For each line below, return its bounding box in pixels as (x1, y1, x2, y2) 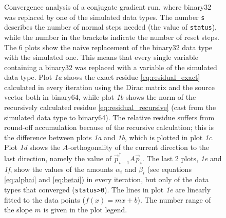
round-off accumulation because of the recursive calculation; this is (4, 122, 214, 133)
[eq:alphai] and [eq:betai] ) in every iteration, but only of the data (4, 174, 209, 185)
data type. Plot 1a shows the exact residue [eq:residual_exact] (4, 72, 200, 82)
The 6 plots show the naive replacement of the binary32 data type (4, 41, 213, 52)
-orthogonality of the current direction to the (68, 142, 210, 152)
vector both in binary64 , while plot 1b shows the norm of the (4, 92, 196, 102)
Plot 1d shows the (4, 142, 61, 152)
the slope (4, 204, 32, 215)
